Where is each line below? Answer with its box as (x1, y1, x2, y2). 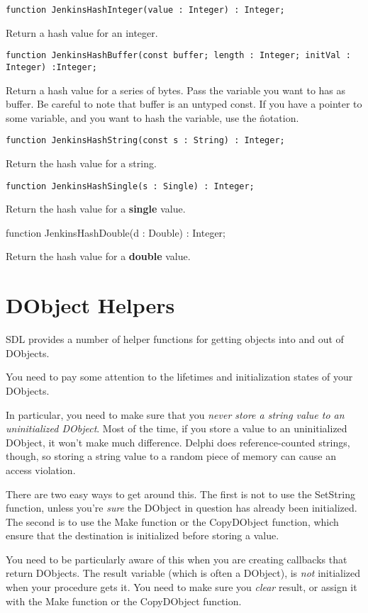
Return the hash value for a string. (6, 156, 157, 170)
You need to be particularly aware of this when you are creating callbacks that (6, 551, 347, 566)
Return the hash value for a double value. (6, 249, 191, 264)
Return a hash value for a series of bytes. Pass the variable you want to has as (6, 82, 346, 97)
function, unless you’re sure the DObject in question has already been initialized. (6, 500, 357, 515)
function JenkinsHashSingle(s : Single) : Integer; (6, 181, 255, 191)
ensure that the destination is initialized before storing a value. (6, 528, 279, 543)
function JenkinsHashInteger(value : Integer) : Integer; (6, 5, 285, 15)
